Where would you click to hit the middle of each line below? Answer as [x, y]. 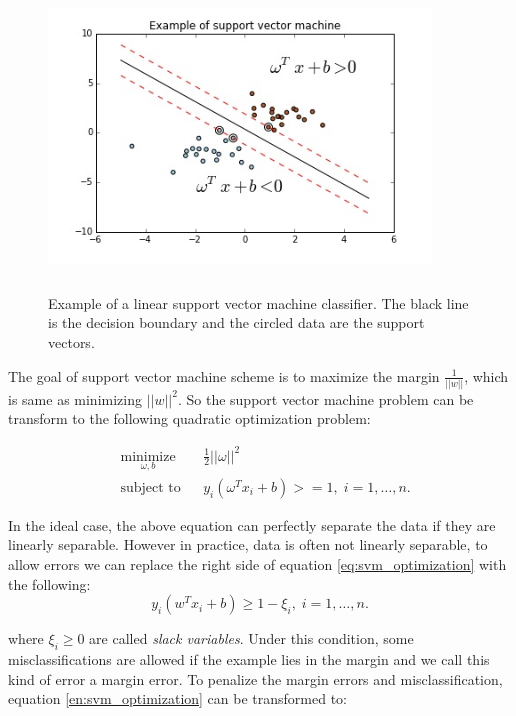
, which [486, 375]
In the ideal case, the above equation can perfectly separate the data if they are [252, 524]
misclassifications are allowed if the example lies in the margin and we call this [249, 659]
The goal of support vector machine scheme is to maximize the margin [224, 375]
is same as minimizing [75, 398]
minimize [148, 456]
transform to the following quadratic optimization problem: [189, 418]
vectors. [71, 341]
